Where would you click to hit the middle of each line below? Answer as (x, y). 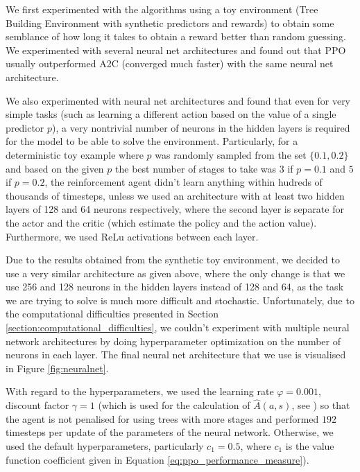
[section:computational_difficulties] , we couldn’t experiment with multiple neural (178, 327)
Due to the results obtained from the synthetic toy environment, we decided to (173, 260)
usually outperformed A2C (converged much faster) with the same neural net (170, 63)
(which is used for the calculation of (174, 405)
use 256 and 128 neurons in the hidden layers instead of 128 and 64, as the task (175, 287)
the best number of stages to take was (196, 168)
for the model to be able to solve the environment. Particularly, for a (152, 141)
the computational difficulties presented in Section (112, 314)
